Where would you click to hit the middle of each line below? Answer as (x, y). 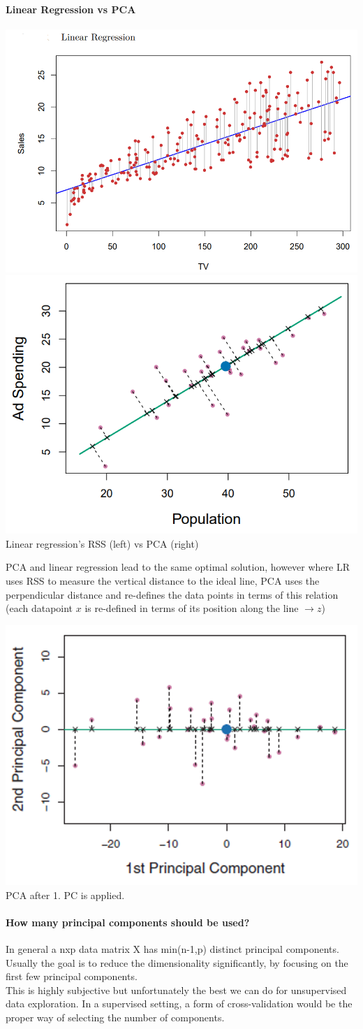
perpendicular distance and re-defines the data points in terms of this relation (172, 594)
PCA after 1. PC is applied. (65, 895)
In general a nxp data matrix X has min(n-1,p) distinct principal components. (172, 949)
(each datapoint (39, 608)
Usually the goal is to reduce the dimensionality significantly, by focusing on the (177, 962)
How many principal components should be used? (128, 922)
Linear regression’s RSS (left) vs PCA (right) (102, 543)
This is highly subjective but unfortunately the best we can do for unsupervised (176, 990)
